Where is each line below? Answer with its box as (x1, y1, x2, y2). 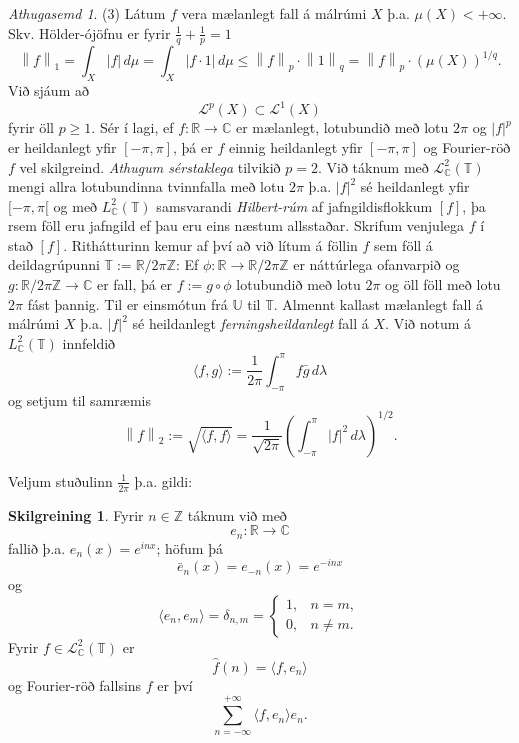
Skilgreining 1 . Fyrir (8, 504, 144, 525)
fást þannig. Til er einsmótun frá (27, 293, 228, 314)
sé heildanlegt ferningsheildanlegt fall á (132, 313, 369, 334)
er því (157, 674, 193, 695)
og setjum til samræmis (8, 389, 151, 410)
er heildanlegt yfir (8, 136, 117, 157)
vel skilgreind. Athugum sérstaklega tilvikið (19, 156, 281, 177)
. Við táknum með (317, 156, 429, 177)
